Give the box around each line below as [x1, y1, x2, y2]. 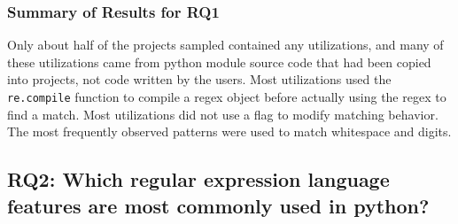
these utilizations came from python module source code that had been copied [7, 52, 431, 71]
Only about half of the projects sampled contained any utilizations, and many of [7, 35, 444, 54]
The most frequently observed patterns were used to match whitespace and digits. [7, 122, 452, 141]
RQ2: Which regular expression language [7, 166, 390, 193]
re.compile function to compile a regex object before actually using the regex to [7, 88, 446, 105]
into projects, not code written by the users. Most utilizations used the [7, 70, 392, 89]
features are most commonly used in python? [7, 191, 430, 219]
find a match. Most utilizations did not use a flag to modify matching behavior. [7, 104, 439, 123]
